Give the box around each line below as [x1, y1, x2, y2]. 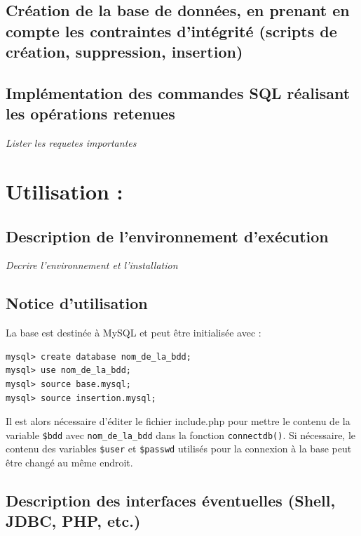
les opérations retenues [6, 103, 175, 124]
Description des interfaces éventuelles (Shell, [6, 489, 336, 511]
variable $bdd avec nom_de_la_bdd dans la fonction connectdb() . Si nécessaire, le [6, 427, 356, 442]
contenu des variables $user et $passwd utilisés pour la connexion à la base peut [6, 441, 352, 456]
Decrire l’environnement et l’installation [6, 258, 178, 273]
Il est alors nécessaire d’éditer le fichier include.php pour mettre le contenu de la [6, 414, 350, 429]
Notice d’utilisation [6, 292, 148, 314]
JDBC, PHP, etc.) [6, 510, 141, 532]
